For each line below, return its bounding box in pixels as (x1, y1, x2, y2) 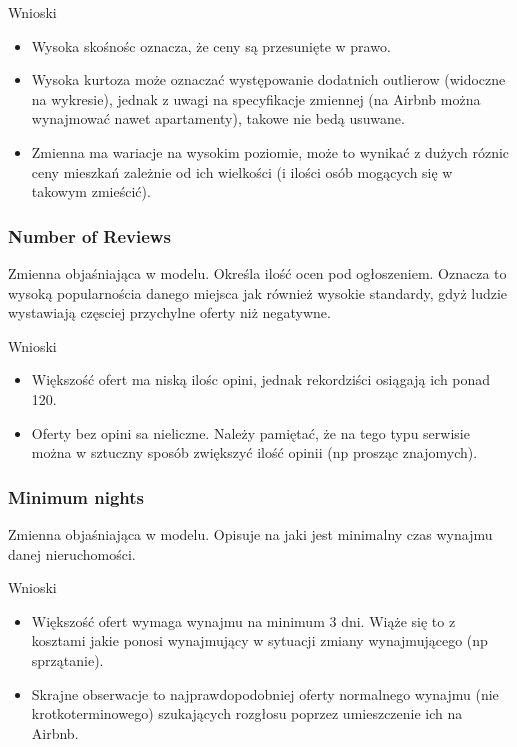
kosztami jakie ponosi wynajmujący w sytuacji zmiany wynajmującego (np (31, 630, 488, 651)
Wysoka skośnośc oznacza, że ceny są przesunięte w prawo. (31, 35, 391, 56)
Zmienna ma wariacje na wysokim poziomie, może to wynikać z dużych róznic (31, 141, 510, 162)
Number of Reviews (8, 223, 171, 248)
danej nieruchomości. (8, 543, 136, 564)
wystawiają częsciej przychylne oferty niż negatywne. (8, 302, 331, 323)
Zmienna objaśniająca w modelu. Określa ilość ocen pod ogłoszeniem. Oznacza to (8, 262, 507, 283)
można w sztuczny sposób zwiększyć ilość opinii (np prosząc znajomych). (31, 442, 478, 463)
